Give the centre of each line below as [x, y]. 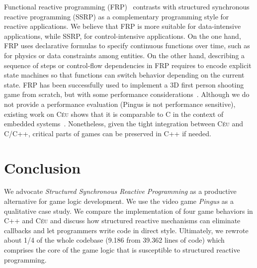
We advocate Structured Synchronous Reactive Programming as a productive [120, 191]
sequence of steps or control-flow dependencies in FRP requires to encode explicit [128, 65]
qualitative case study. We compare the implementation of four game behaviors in [128, 211]
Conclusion [43, 167]
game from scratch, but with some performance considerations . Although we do [127, 94]
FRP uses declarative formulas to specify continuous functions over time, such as [127, 45]
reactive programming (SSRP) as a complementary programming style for [117, 16]
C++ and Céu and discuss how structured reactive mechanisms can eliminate [122, 221]
